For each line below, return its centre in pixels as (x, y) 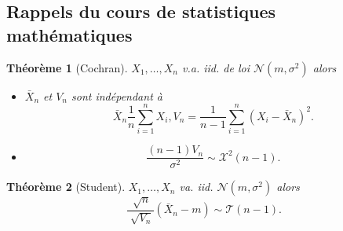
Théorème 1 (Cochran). (67, 67)
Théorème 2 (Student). (66, 187)
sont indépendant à (117, 95)
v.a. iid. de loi (216, 67)
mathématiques (69, 34)
